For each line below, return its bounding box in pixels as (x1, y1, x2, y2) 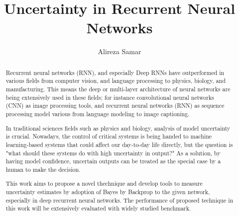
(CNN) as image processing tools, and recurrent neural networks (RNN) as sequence (5, 101, 225, 110)
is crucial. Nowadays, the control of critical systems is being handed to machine (5, 132, 212, 141)
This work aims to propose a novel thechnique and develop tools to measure (5, 179, 203, 188)
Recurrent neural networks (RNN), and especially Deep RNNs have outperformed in (5, 68, 225, 76)
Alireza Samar (98, 46, 141, 57)
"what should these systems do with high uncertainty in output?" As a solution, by (5, 148, 221, 157)
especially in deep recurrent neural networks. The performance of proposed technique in (5, 196, 234, 204)
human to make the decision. (5, 165, 81, 173)
